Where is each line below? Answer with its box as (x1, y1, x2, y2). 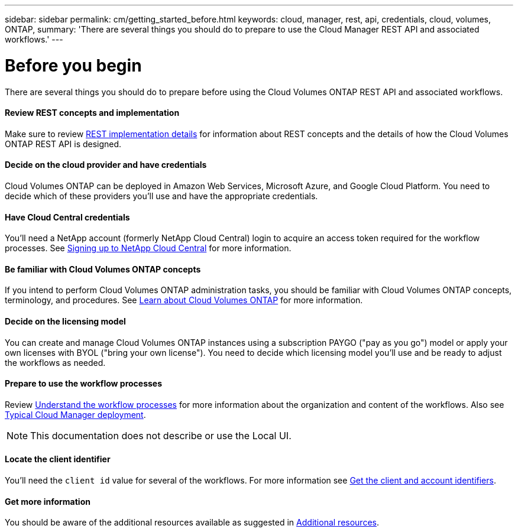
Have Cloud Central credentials (5, 212, 130, 222)
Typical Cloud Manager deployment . (5, 409, 146, 420)
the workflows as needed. (5, 357, 106, 368)
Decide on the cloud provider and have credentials (5, 160, 207, 170)
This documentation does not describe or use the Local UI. (30, 429, 292, 442)
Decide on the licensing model (5, 316, 126, 326)
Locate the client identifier (5, 454, 111, 465)
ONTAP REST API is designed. (5, 138, 122, 149)
